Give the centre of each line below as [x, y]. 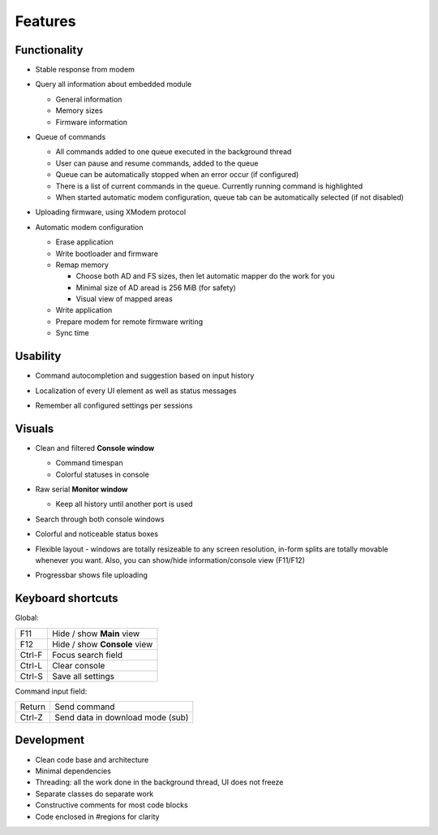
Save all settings [83, 676]
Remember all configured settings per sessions [114, 405]
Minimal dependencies [73, 771]
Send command [85, 707]
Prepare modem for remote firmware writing [129, 322]
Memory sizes [79, 110]
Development [50, 740]
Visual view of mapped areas [125, 299]
